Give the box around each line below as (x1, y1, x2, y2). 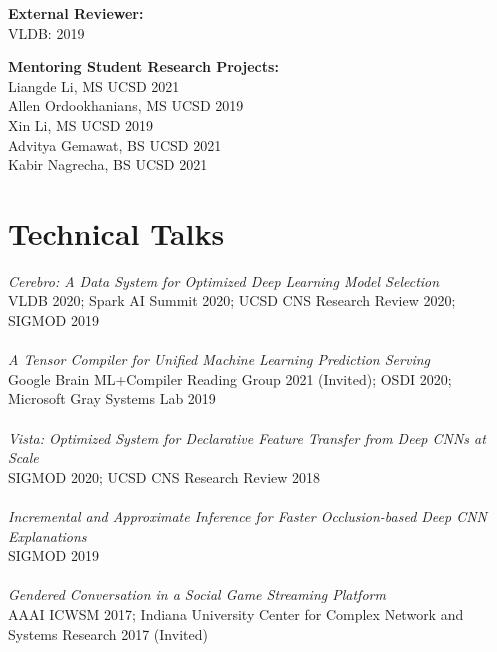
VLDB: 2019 (8, 22, 85, 43)
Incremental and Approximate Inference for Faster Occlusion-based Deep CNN (8, 506, 488, 526)
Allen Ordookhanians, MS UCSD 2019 (8, 95, 244, 116)
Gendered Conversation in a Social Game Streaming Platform (8, 584, 386, 605)
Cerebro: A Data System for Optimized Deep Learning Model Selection (8, 270, 440, 291)
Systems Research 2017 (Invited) (8, 623, 208, 644)
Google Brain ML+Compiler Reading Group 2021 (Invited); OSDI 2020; (8, 368, 452, 389)
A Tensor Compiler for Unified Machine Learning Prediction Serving (8, 349, 431, 370)
